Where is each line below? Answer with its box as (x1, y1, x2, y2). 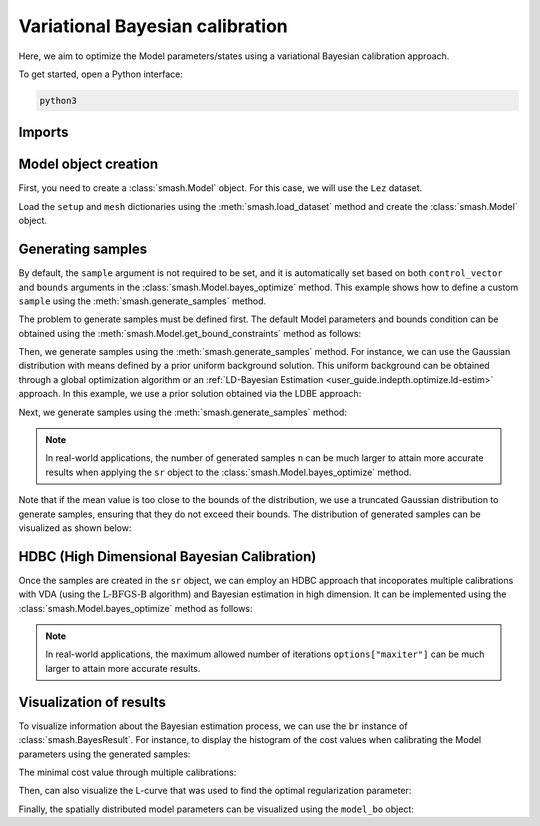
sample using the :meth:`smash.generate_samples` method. (18, 295, 267, 307)
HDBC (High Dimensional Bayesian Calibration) (18, 548, 317, 565)
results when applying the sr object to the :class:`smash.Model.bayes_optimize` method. (45, 466, 412, 478)
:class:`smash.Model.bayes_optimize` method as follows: (18, 602, 254, 614)
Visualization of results (18, 693, 167, 710)
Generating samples (18, 241, 148, 258)
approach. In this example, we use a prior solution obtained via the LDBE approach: (18, 388, 362, 400)
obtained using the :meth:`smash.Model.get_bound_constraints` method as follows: (18, 327, 362, 339)
